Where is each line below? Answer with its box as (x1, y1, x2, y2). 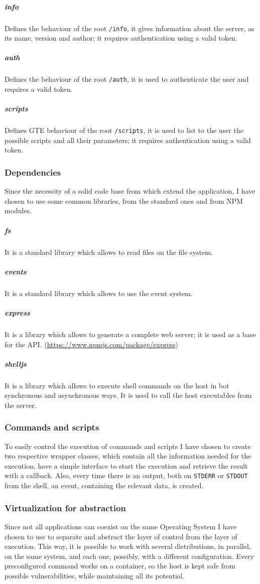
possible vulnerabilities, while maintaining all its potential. (5, 570, 185, 580)
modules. (5, 205, 32, 216)
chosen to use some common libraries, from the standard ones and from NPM (5, 195, 243, 206)
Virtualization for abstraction (5, 501, 126, 514)
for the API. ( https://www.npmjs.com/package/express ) (5, 339, 178, 349)
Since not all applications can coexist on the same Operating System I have (5, 521, 237, 531)
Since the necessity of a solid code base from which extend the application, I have (5, 186, 255, 196)
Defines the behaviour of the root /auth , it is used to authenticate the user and (5, 74, 249, 84)
